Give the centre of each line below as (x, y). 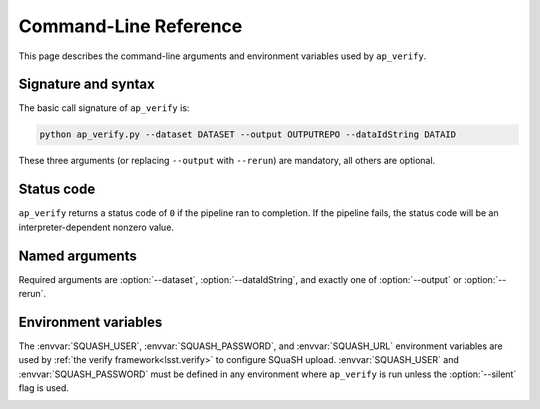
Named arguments (77, 255)
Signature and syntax (86, 84)
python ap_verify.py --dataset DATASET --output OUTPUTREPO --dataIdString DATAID (248, 134)
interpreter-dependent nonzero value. (96, 227)
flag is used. (44, 388)
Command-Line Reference (130, 26)
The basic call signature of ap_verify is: (104, 108)
